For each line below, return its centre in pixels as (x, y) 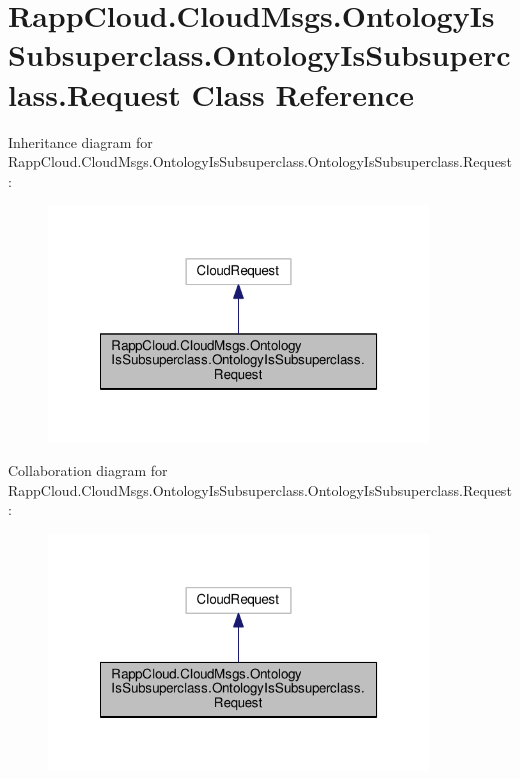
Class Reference (302, 93)
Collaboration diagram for (88, 470)
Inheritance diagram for (80, 141)
